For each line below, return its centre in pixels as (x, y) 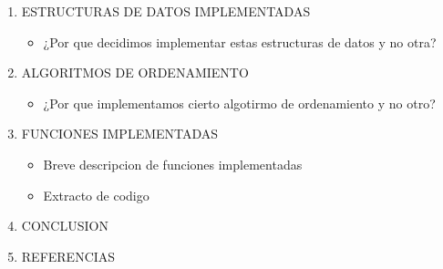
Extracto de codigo (96, 195)
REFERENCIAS (68, 256)
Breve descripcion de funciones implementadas (173, 164)
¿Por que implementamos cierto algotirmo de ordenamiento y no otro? (239, 103)
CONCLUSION (65, 226)
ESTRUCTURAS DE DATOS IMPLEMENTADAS (166, 11)
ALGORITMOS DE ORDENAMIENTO (135, 72)
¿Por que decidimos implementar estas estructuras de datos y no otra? (240, 41)
